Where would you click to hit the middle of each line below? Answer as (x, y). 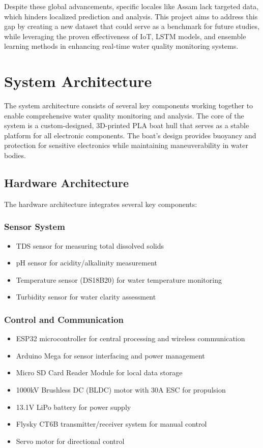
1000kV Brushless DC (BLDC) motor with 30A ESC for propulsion (121, 390)
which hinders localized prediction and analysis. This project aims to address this (131, 16)
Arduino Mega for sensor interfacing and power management (110, 355)
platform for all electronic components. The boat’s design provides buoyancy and (130, 135)
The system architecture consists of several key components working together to (129, 106)
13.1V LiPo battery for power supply (74, 407)
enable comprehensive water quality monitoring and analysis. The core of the (124, 115)
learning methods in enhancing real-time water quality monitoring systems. (121, 46)
